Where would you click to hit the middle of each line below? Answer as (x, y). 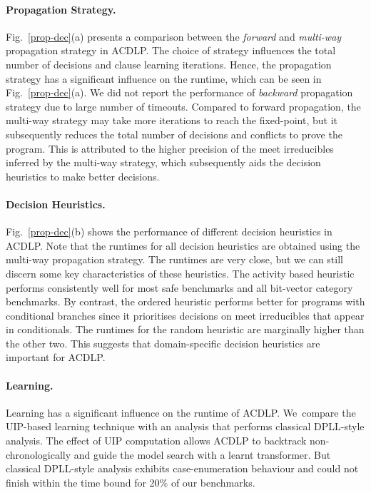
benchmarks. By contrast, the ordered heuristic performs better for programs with (185, 301)
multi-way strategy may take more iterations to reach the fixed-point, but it (172, 120)
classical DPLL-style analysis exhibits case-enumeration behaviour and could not (182, 468)
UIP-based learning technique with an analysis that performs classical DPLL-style (185, 426)
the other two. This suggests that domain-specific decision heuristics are (163, 343)
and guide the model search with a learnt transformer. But (202, 454)
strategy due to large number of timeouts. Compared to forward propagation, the (183, 106)
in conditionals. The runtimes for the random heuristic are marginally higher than (185, 329)
